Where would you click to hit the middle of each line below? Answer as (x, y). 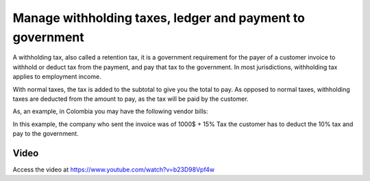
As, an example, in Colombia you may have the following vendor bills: (110, 111)
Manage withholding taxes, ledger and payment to (159, 18)
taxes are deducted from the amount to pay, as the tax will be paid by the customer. (131, 99)
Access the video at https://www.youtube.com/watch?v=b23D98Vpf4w (114, 169)
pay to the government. (46, 134)
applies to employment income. (57, 77)
